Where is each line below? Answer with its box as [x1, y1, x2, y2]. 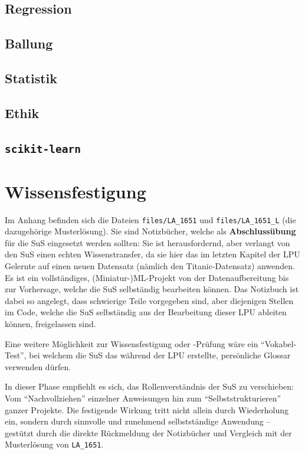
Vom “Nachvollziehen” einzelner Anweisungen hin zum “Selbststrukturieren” [5, 391, 281, 404]
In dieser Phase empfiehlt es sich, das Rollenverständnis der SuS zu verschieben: [5, 380, 294, 393]
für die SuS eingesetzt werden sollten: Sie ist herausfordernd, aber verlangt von [5, 236, 290, 249]
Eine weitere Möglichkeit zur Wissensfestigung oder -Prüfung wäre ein [5, 337, 258, 350]
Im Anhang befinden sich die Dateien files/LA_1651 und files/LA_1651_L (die [5, 213, 296, 226]
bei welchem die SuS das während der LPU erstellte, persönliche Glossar [29, 349, 291, 361]
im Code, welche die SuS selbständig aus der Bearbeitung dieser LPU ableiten [5, 306, 287, 318]
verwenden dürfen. [5, 360, 71, 373]
